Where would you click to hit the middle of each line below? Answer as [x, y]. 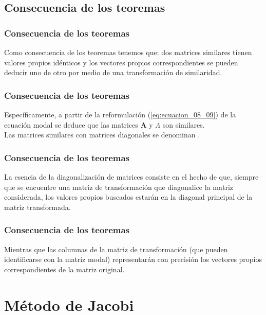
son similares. [184, 124]
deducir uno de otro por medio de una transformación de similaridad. [113, 72]
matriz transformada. [37, 207]
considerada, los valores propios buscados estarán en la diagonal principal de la [128, 197]
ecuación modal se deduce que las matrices [71, 124]
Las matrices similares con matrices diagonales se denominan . [102, 135]
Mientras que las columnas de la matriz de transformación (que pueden [116, 249]
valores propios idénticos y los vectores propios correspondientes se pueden [121, 62]
